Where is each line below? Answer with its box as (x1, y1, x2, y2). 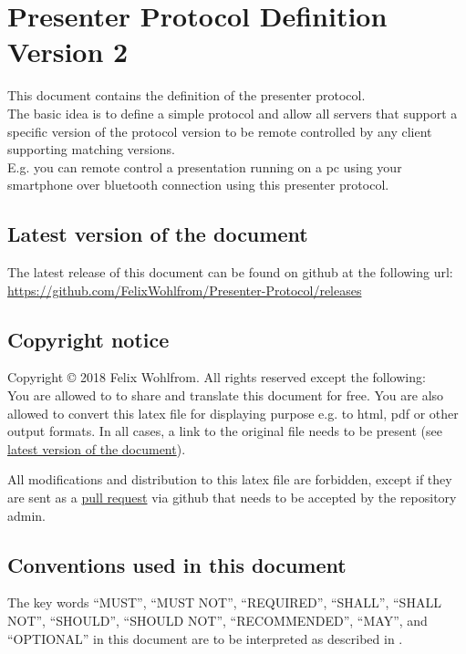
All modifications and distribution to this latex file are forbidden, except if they (7, 470, 452, 489)
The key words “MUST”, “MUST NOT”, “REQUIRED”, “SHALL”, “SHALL (7, 593, 441, 612)
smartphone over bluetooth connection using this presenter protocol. (7, 175, 389, 194)
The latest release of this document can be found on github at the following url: (7, 263, 453, 282)
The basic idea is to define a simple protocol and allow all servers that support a (7, 103, 458, 122)
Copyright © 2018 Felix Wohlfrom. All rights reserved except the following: (7, 368, 426, 387)
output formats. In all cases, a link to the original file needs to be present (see (7, 421, 442, 441)
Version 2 (7, 33, 129, 70)
